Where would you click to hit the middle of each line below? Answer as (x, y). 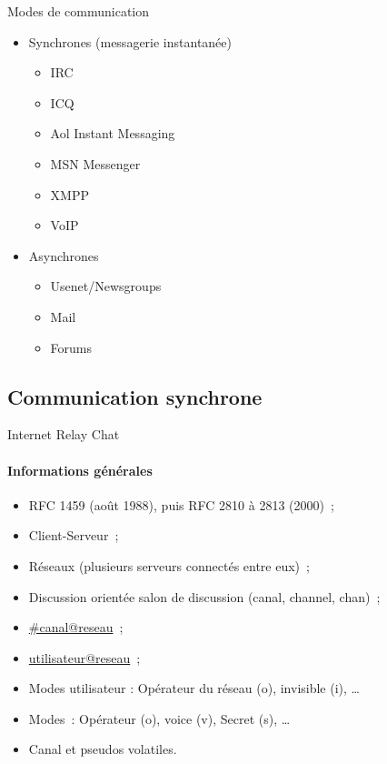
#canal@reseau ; (76, 627)
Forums (71, 347)
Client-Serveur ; (74, 535)
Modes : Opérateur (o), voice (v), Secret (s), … (159, 718)
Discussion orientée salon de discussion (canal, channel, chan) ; (204, 596)
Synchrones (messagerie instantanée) (130, 41)
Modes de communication (79, 11)
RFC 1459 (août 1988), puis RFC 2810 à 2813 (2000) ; (181, 504)
